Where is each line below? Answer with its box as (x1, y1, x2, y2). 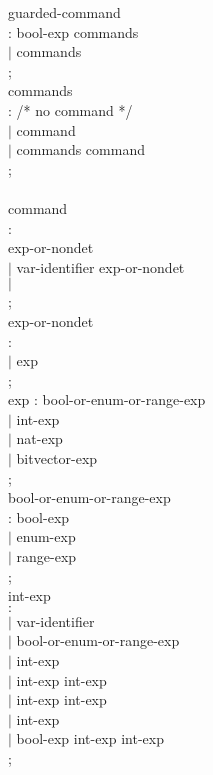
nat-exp (16, 428, 63, 449)
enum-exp (16, 526, 76, 547)
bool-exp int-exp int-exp (16, 728, 164, 749)
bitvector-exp (16, 448, 98, 469)
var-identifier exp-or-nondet (16, 256, 185, 277)
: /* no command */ (8, 99, 133, 120)
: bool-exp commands (8, 21, 139, 42)
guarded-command (8, 2, 121, 22)
